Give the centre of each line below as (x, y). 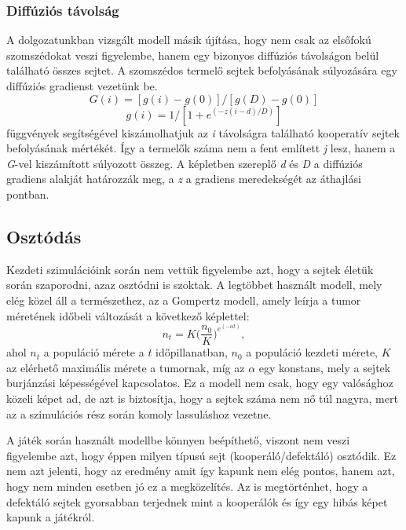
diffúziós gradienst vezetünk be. (82, 86)
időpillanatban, (192, 352)
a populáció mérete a (94, 352)
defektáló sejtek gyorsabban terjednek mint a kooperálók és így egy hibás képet (197, 501)
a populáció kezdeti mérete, (312, 352)
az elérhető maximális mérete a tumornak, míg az (126, 367)
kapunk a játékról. (51, 517)
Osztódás (44, 236)
